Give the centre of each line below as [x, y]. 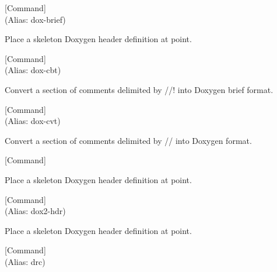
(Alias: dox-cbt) [33, 70]
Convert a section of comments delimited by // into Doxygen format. [128, 140]
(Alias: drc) [25, 261]
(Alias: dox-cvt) [33, 121]
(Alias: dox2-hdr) [35, 211]
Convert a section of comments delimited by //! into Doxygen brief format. [139, 89]
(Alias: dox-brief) [35, 19]
